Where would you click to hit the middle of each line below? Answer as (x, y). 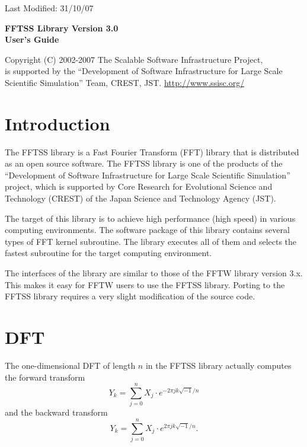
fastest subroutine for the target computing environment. (108, 253)
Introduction (57, 123)
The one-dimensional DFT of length (70, 365)
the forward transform (45, 377)
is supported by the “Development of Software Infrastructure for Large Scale (144, 71)
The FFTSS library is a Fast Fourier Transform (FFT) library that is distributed (152, 151)
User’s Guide (32, 39)
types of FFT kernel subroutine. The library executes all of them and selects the (151, 241)
